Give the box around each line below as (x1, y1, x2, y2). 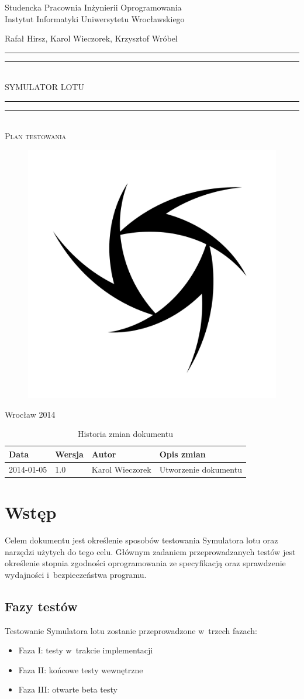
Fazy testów (5, 597, 78, 615)
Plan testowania (5, 129, 67, 142)
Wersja (55, 447, 84, 460)
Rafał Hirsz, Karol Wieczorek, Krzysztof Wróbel (5, 32, 178, 44)
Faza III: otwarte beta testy (18, 683, 118, 695)
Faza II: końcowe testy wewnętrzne (18, 663, 143, 676)
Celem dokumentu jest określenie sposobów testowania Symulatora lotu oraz (5, 534, 278, 546)
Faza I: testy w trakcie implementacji (18, 644, 153, 656)
